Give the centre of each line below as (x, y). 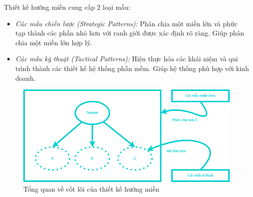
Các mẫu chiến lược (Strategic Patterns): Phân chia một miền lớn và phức (126, 23)
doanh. (26, 78)
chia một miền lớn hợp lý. (54, 42)
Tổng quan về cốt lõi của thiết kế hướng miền (91, 188)
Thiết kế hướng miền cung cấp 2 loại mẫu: (67, 7)
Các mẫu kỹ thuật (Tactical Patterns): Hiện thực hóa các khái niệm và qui (126, 59)
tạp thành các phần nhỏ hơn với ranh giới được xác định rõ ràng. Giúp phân (130, 33)
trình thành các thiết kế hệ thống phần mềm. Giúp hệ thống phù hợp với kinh (132, 68)
